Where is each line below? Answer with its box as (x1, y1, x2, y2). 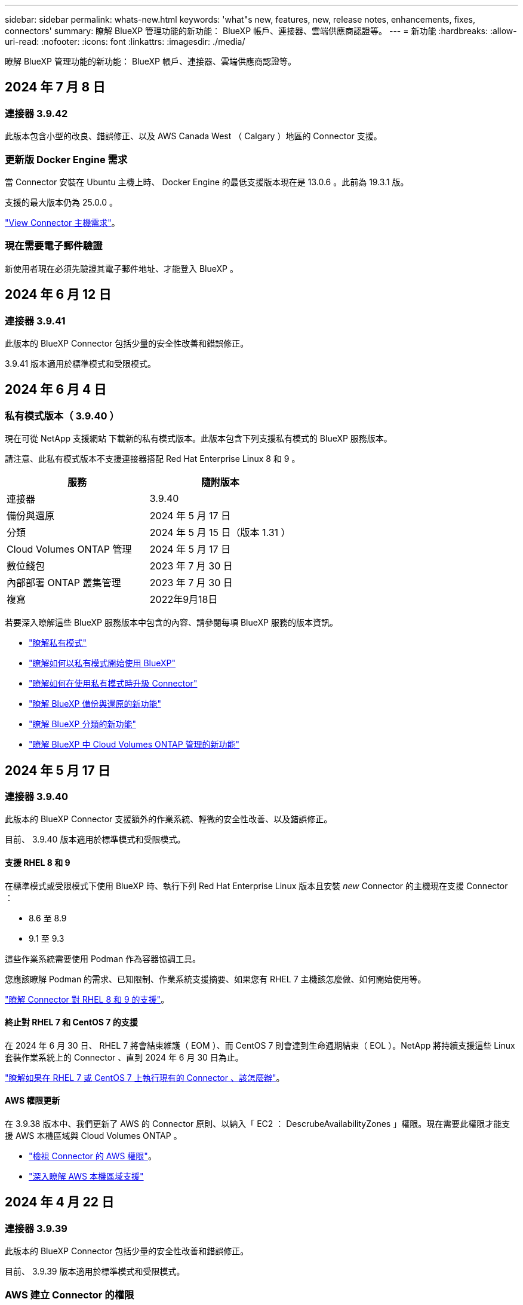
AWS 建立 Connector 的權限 (5, 1288, 134, 1301)
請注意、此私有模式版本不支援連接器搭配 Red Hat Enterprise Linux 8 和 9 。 (5, 454, 300, 464)
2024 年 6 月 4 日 (5, 382, 107, 397)
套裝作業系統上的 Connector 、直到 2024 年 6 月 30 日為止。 (5, 1052, 244, 1062)
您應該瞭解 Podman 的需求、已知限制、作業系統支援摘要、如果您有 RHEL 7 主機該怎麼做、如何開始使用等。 (5, 973, 426, 984)
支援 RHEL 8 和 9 (5, 857, 70, 868)
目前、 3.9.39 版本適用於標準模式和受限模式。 (5, 1266, 185, 1277)
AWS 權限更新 (5, 1095, 60, 1106)
